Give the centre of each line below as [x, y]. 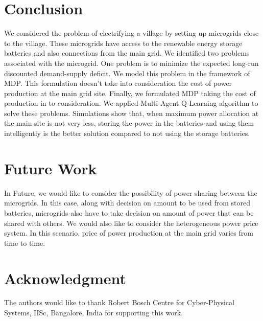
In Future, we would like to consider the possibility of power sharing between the [131, 192]
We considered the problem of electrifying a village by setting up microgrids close [131, 33]
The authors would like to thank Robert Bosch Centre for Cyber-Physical [119, 302]
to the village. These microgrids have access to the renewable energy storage [123, 43]
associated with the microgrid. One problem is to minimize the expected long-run [131, 63]
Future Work [51, 168]
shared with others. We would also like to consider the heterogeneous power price [131, 223]
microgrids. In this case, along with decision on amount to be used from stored [127, 203]
